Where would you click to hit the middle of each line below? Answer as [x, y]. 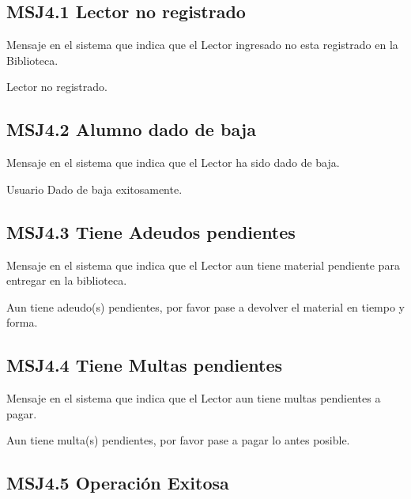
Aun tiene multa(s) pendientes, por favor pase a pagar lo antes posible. [178, 440]
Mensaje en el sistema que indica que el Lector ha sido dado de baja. [173, 163]
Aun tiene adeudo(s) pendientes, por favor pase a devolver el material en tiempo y [205, 306]
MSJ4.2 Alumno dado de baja [131, 129]
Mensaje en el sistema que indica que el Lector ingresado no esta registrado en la [202, 45]
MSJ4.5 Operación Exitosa [118, 483]
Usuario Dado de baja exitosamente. [94, 189]
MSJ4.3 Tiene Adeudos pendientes [151, 231]
